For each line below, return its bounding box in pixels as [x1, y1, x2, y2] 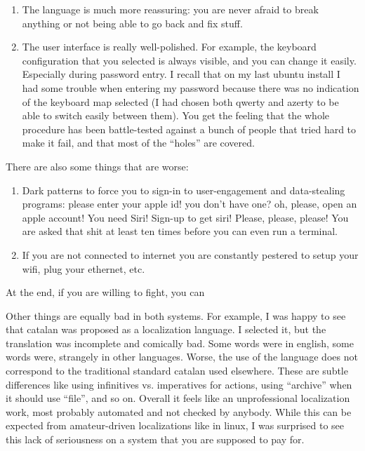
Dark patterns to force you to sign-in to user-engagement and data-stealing [22, 182, 345, 197]
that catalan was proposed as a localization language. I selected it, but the [6, 322, 326, 337]
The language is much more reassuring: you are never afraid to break [22, 2, 319, 16]
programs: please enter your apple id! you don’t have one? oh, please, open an [22, 196, 357, 211]
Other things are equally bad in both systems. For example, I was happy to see [6, 308, 346, 323]
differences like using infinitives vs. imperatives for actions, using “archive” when [6, 377, 352, 391]
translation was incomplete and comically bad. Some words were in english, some [6, 335, 354, 350]
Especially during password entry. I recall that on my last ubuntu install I [22, 67, 340, 81]
